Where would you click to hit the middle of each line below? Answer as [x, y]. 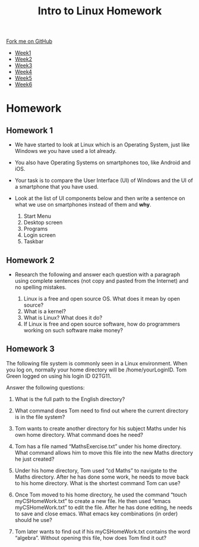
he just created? [34, 459]
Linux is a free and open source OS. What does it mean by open [102, 298]
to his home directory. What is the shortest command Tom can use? [97, 483]
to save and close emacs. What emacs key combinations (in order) [96, 514]
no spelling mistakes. [40, 287]
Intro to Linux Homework [100, 11]
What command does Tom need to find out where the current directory [102, 410]
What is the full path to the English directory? [70, 399]
